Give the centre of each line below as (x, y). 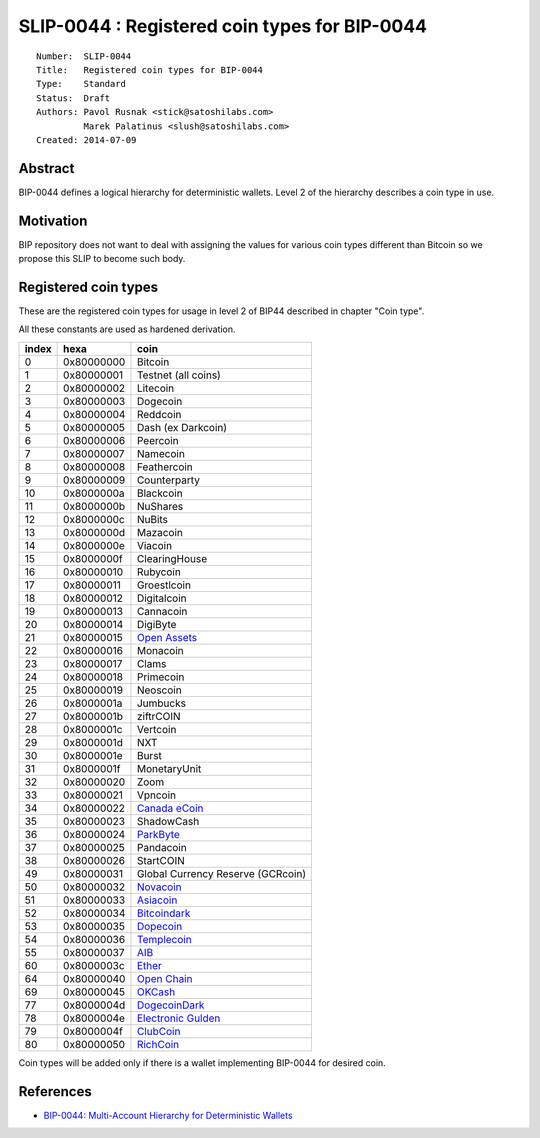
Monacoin (160, 650)
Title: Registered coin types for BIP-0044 (150, 69)
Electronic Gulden (178, 1018)
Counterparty (168, 480)
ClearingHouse (172, 558)
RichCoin (158, 1044)
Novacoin (159, 887)
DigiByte (156, 624)
